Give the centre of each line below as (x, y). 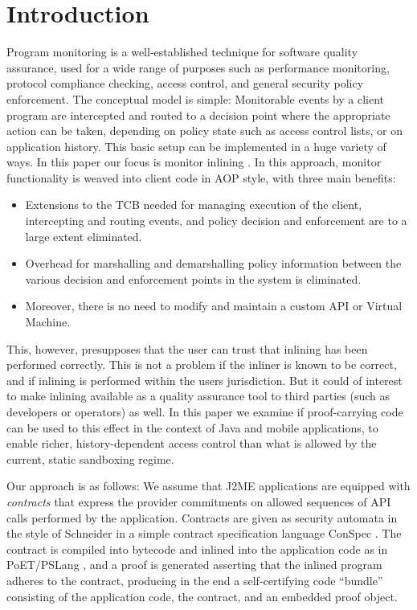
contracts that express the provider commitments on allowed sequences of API (199, 501)
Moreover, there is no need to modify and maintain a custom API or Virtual (214, 306)
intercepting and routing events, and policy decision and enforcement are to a (216, 221)
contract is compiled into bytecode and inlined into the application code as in (197, 549)
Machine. (48, 322)
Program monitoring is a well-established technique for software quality (182, 52)
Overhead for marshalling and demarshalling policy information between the (213, 263)
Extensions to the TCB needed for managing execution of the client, (194, 205)
